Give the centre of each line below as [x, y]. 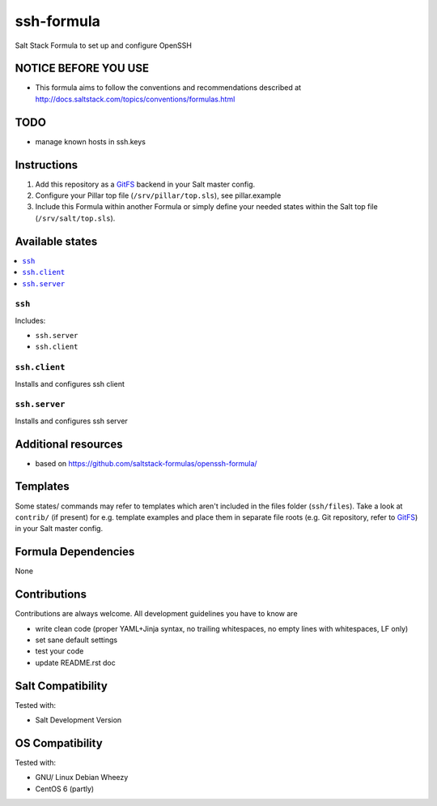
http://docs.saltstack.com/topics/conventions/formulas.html [135, 99]
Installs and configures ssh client [70, 384]
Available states [56, 241]
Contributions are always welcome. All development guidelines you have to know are [157, 614]
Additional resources [69, 444]
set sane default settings [76, 640]
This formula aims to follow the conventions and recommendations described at [168, 88]
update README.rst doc [76, 662]
